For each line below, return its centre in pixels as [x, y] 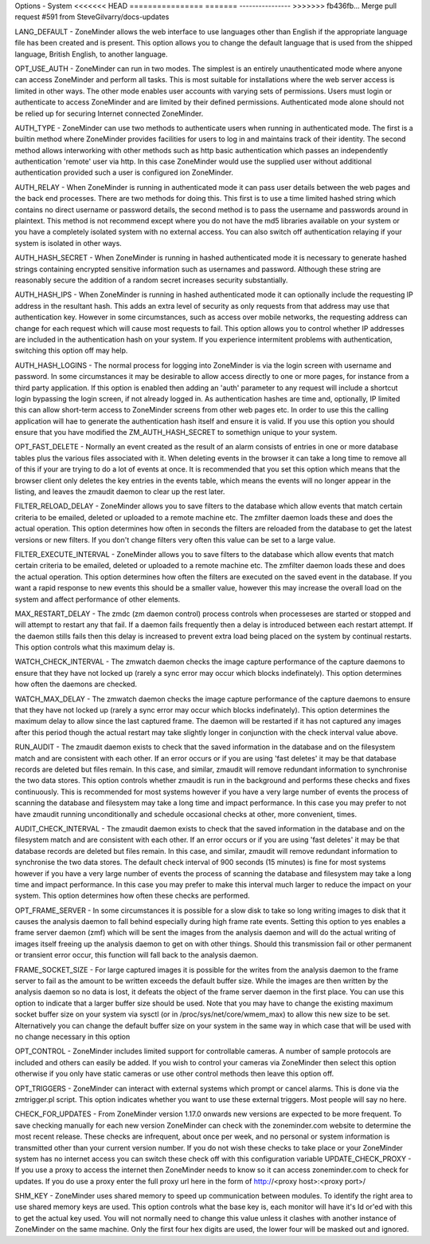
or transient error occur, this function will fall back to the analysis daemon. [137, 955]
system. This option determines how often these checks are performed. [132, 896]
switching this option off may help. [71, 350]
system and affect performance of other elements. [98, 599]
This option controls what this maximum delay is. [95, 647]
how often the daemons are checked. [76, 684]
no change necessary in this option [72, 1037]
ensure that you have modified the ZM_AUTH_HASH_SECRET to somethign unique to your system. [176, 432]
